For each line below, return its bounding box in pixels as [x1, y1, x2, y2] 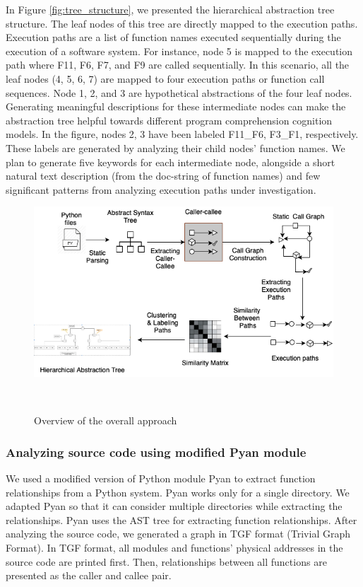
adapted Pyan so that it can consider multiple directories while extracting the [6, 499, 343, 513]
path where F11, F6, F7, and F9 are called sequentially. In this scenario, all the [6, 57, 350, 72]
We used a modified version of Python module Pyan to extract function [6, 470, 316, 485]
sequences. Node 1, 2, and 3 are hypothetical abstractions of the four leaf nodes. [6, 85, 352, 100]
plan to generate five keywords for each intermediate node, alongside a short [6, 154, 335, 169]
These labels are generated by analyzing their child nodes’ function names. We [6, 140, 345, 155]
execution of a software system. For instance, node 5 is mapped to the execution [6, 43, 353, 58]
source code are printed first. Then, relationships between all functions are [6, 554, 327, 569]
